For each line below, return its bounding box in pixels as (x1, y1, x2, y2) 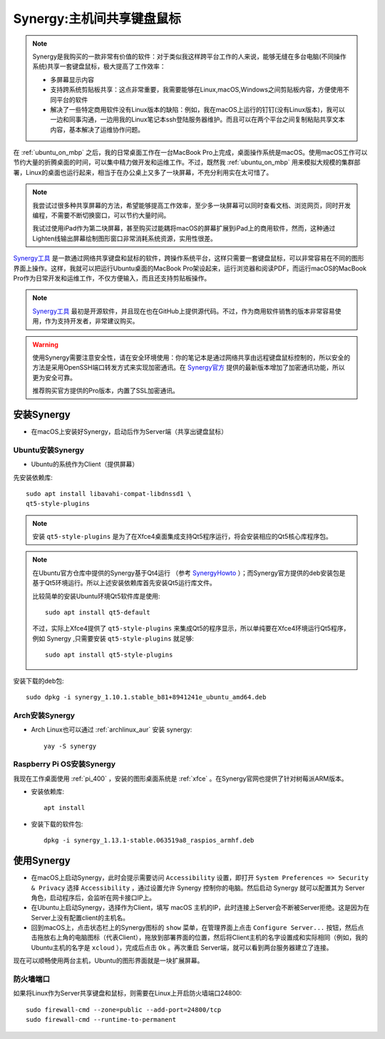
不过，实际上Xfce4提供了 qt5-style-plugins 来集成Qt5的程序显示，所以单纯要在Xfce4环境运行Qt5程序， (32, 624, 350, 633)
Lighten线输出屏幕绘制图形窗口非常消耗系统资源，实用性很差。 (32, 234, 217, 243)
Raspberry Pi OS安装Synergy (13, 759, 115, 769)
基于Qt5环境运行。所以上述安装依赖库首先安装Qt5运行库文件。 (32, 579, 217, 587)
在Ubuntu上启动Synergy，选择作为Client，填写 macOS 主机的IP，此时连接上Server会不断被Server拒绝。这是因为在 (31, 903, 370, 912)
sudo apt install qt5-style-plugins (45, 651, 173, 659)
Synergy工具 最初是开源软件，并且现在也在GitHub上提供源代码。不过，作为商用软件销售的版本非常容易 (32, 307, 335, 315)
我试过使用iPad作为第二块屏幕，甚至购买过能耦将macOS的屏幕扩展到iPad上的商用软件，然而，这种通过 (32, 224, 336, 233)
